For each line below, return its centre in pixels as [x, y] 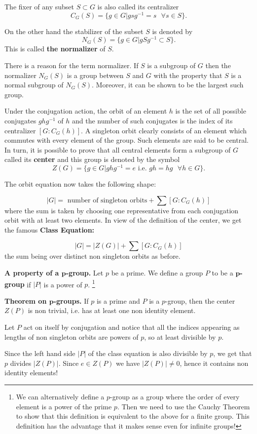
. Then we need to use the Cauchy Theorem [184, 406]
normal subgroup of [34, 85]
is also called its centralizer [138, 6]
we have [128, 363]
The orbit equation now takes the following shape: [80, 183]
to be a [222, 272]
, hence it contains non [214, 363]
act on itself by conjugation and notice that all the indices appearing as [131, 327]
